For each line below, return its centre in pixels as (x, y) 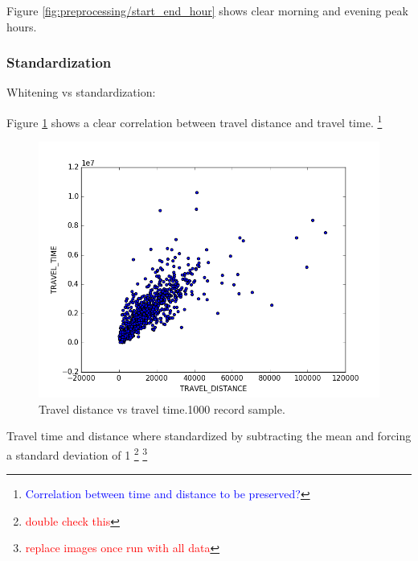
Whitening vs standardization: (81, 92)
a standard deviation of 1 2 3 (77, 454)
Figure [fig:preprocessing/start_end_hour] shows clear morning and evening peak (207, 10)
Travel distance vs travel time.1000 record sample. (162, 408)
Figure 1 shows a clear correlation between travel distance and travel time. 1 (195, 121)
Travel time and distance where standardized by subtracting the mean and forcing (209, 436)
